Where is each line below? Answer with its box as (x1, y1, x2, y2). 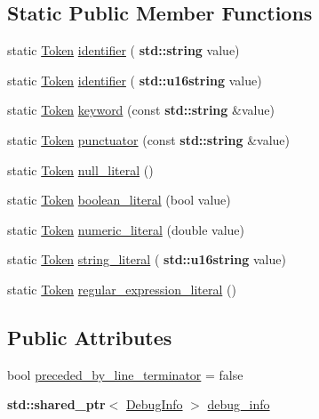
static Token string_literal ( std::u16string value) (7, 250, 286, 269)
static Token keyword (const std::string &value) (7, 101, 275, 119)
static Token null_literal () (7, 160, 154, 179)
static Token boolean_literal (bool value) (7, 190, 231, 209)
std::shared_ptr (7, 395, 106, 414)
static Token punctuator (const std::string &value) (7, 130, 290, 149)
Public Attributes (7, 323, 172, 351)
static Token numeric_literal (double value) (7, 220, 244, 238)
